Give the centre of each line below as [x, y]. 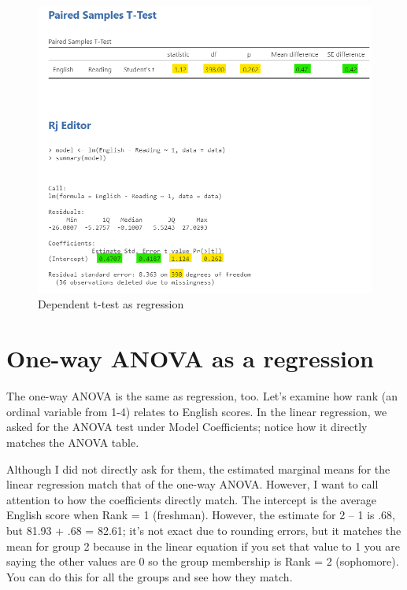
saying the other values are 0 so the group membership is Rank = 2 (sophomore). [203, 561]
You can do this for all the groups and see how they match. [150, 576]
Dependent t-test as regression [111, 304]
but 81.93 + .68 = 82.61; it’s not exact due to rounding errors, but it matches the [204, 530]
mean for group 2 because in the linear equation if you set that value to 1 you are [203, 546]
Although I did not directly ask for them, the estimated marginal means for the [198, 468]
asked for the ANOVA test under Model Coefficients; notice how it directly [187, 427]
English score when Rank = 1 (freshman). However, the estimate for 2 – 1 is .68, [201, 515]
